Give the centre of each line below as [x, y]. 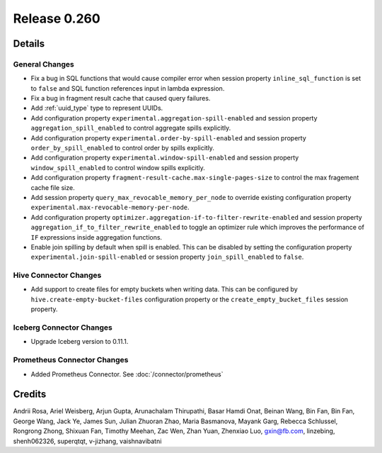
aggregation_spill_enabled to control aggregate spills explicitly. [131, 128]
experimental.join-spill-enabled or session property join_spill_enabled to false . [167, 257]
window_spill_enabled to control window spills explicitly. [118, 167]
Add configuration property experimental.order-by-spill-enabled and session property [169, 138]
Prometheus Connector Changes [71, 360]
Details [29, 44]
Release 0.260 [57, 18]
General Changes [44, 64]
